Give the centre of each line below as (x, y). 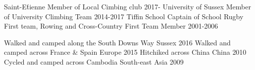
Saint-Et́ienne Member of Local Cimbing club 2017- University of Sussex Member (127, 6)
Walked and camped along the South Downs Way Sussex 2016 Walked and (117, 42)
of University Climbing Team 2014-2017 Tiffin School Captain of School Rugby (124, 16)
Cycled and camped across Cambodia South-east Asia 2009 (94, 61)
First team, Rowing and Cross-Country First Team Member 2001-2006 (111, 26)
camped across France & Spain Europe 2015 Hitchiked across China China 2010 (125, 52)
